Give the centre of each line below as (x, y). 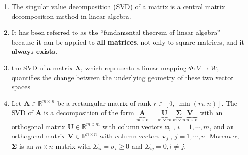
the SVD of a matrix (42, 67)
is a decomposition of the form (89, 112)
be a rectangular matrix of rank (104, 103)
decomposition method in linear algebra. (71, 16)
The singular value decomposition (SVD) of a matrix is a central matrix (118, 6)
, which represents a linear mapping (133, 67)
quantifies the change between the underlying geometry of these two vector (122, 77)
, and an (222, 126)
